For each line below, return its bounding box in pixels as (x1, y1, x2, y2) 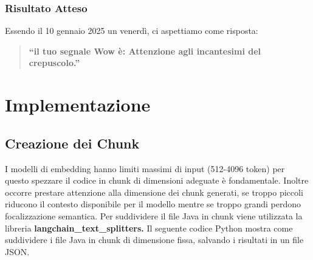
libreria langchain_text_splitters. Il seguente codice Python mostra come (5, 221, 293, 234)
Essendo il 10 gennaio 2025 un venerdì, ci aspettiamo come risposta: (5, 24, 258, 37)
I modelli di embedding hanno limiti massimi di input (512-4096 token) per (5, 162, 285, 175)
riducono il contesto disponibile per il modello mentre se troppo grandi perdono (5, 198, 301, 210)
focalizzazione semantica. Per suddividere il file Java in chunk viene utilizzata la (5, 209, 303, 222)
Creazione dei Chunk (5, 133, 140, 152)
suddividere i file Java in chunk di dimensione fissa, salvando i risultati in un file (5, 233, 304, 246)
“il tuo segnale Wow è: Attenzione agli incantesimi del (29, 44, 261, 57)
